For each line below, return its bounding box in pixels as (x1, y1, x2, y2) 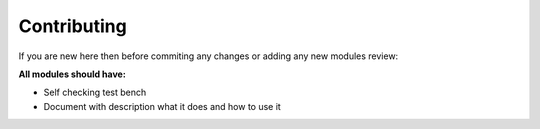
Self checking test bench (43, 86, 147, 99)
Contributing (18, 15, 127, 37)
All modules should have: (18, 68, 127, 80)
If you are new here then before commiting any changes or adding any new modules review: (18, 50, 399, 62)
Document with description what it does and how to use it (43, 100, 282, 112)
